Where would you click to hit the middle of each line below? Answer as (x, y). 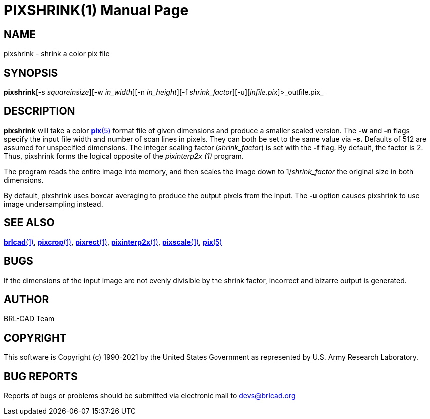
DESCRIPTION (40, 111)
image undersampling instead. (54, 204)
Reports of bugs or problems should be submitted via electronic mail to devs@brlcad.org (150, 396)
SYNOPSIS (31, 73)
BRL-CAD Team (29, 319)
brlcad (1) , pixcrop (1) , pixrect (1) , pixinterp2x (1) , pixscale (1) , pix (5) (113, 242)
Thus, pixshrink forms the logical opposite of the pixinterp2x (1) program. (124, 156)
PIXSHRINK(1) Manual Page (96, 10)
